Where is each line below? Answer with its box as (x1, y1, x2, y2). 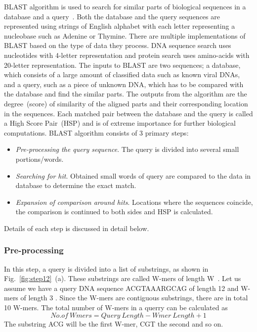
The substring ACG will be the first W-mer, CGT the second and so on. (4, 318, 223, 329)
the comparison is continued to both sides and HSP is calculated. (15, 206, 213, 217)
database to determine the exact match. (15, 180, 136, 190)
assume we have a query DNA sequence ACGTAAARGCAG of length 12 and (4, 283, 239, 293)
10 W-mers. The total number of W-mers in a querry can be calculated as (4, 302, 228, 313)
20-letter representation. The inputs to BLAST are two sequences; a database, (4, 59, 241, 70)
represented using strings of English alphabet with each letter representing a (4, 21, 235, 31)
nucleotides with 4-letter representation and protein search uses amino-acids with (4, 49, 250, 60)
